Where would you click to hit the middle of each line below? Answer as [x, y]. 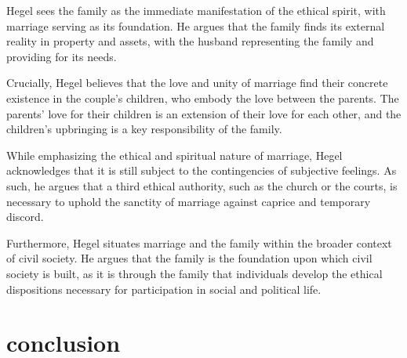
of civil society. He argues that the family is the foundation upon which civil [189, 258]
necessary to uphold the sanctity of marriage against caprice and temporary [189, 201]
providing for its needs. [62, 56]
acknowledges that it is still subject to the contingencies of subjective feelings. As [202, 170]
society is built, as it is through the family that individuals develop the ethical [194, 273]
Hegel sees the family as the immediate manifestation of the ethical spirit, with [196, 10]
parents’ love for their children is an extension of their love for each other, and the [204, 113]
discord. [25, 217]
